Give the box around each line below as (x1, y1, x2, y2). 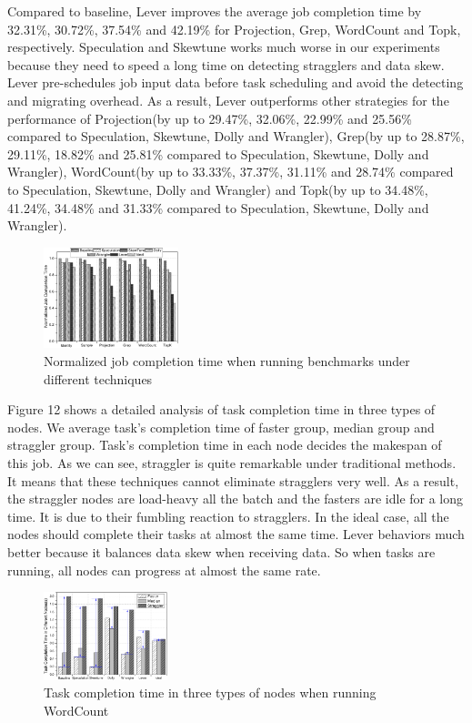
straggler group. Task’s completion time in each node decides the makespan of (7, 435, 442, 454)
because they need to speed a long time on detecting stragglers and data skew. (7, 55, 445, 74)
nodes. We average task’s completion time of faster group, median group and (7, 417, 435, 436)
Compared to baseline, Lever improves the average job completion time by (7, 2, 422, 20)
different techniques (44, 369, 153, 388)
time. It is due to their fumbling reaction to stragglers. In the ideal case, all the (7, 506, 449, 525)
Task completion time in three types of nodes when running (44, 683, 377, 702)
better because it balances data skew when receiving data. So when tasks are (7, 542, 436, 561)
